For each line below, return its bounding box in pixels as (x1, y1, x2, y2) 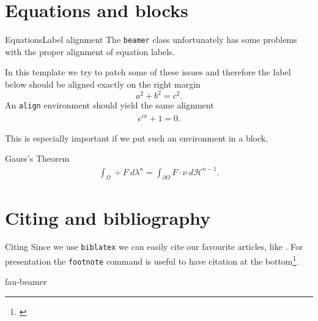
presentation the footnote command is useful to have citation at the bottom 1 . (5, 253, 299, 267)
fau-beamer (5, 275, 47, 288)
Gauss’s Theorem (5, 152, 70, 165)
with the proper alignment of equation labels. (5, 45, 175, 58)
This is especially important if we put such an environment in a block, (5, 131, 268, 144)
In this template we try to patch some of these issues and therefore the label (5, 66, 291, 78)
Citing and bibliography (5, 205, 211, 230)
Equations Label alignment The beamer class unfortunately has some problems (5, 33, 297, 46)
